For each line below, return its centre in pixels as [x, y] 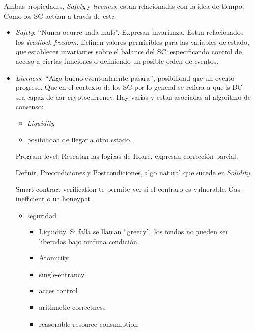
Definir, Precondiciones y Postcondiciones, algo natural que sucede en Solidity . [133, 172]
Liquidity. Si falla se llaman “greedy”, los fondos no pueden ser [133, 232]
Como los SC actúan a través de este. [60, 15]
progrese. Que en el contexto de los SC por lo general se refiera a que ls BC [129, 87]
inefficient [30, 198]
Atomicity [54, 258]
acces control [58, 290]
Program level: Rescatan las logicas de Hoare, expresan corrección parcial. [127, 156]
